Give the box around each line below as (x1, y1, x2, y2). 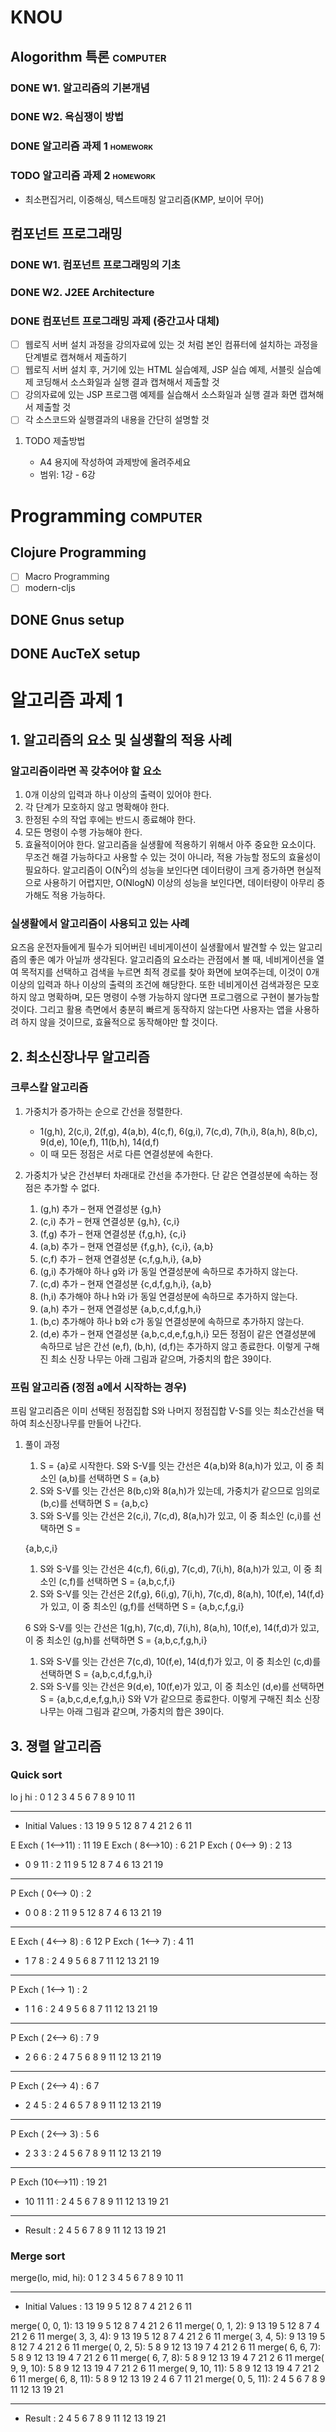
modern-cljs (24, 582, 76, 594)
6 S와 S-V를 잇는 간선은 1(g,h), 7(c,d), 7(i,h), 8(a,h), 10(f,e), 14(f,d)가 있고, (24, 1622, 320, 1634)
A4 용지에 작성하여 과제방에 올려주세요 (39, 456, 192, 468)
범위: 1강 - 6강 (39, 469, 96, 481)
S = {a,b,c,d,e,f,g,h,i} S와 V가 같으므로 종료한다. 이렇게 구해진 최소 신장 (39, 1693, 321, 1705)
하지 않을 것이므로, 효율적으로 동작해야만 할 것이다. (20, 1016, 218, 1028)
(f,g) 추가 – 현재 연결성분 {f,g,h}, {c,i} (39, 1227, 187, 1240)
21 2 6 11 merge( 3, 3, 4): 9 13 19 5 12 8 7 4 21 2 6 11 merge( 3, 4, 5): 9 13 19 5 (10, 2331, 326, 2343)
